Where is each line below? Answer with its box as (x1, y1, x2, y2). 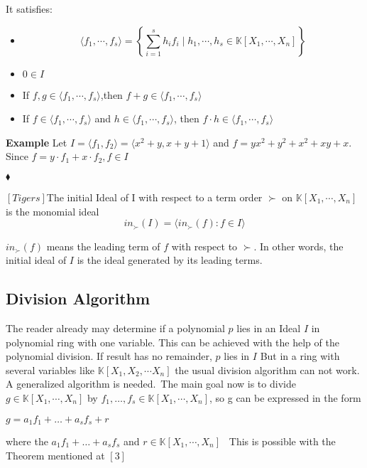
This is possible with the (229, 434, 336, 449)
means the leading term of (46, 238, 160, 253)
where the (6, 434, 48, 449)
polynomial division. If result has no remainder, (6, 349, 212, 363)
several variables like (6, 362, 95, 377)
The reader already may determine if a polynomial (6, 321, 225, 335)
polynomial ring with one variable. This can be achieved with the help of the (6, 334, 339, 349)
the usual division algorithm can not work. (175, 362, 360, 377)
